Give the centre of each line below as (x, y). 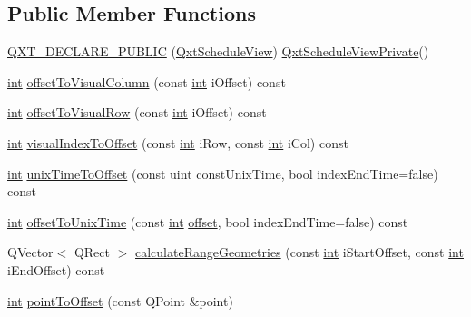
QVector (30, 252)
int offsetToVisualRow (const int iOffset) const (137, 112)
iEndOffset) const (56, 269)
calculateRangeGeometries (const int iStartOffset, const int (299, 252)
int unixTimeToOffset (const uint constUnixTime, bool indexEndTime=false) (223, 173)
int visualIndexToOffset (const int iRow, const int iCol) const (178, 142)
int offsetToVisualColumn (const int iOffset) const (147, 81)
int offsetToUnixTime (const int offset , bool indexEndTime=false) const (208, 221)
